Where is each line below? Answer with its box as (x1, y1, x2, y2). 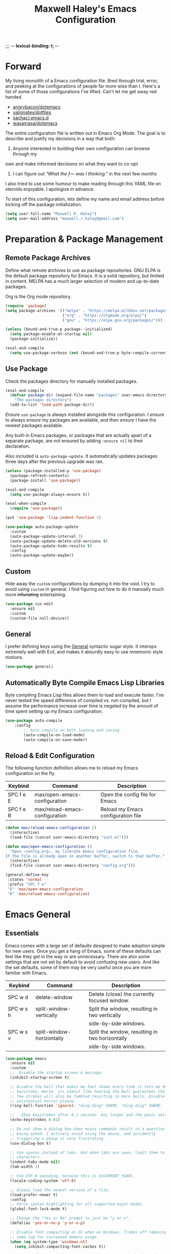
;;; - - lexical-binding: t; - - (5, 43, 60, 49)
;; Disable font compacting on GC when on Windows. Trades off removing (10, 1229, 167, 1235)
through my (12, 151, 37, 157)
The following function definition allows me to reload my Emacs (5, 765, 138, 771)
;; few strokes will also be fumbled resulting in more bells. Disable (10, 1093, 165, 1099)
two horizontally (89, 1035, 127, 1042)
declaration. (5, 443, 31, 449)
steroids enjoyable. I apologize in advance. (5, 186, 95, 192)
